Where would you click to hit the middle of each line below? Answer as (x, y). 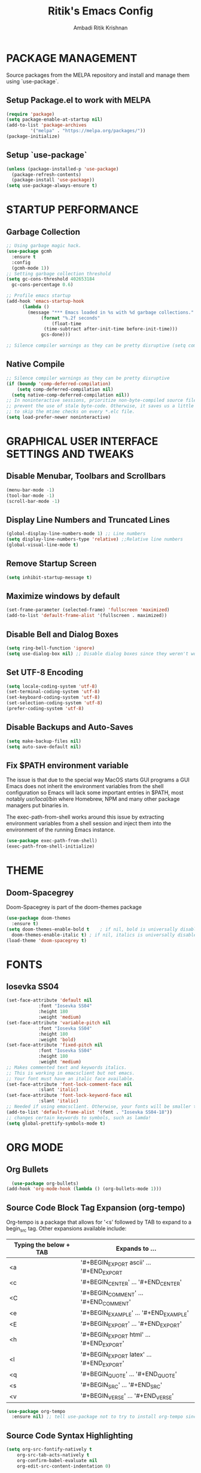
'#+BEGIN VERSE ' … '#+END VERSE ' (127, 1396)
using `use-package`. (33, 81)
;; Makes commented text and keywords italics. (67, 1068)
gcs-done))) (56, 335)
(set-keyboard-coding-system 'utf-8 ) (53, 697)
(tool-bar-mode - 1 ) (31, 496)
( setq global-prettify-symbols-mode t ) (56, 1123)
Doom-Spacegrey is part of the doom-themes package (74, 907)
